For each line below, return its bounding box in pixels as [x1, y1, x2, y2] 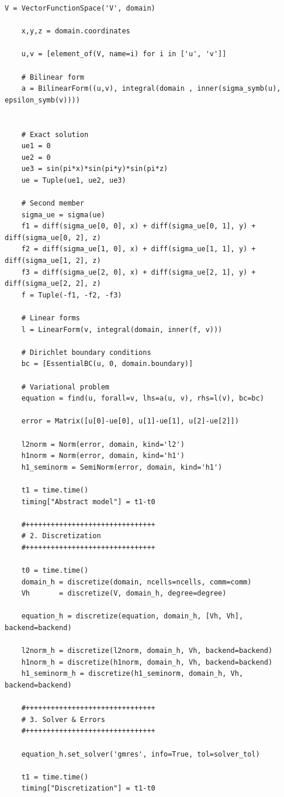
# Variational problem [21, 382, 109, 391]
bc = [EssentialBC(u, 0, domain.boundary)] [21, 360, 193, 368]
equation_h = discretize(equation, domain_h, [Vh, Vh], [21, 612, 244, 621]
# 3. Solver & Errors [21, 715, 105, 724]
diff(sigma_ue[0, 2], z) [5, 233, 101, 242]
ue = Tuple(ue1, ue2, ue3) [21, 176, 126, 184]
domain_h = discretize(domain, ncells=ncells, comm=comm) [21, 577, 252, 586]
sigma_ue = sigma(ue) [21, 210, 105, 219]
